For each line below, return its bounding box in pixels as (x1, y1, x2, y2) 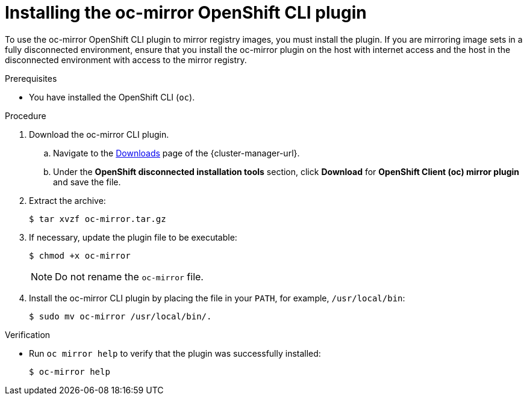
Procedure (5, 110, 46, 121)
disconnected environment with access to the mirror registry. (5, 54, 247, 65)
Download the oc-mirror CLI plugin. (29, 129, 169, 140)
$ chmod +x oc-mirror (29, 250, 131, 260)
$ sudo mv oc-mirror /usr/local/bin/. (29, 311, 212, 321)
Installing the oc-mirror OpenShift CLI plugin (5, 2, 367, 23)
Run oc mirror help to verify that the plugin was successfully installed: (29, 348, 321, 358)
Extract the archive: (29, 195, 106, 206)
